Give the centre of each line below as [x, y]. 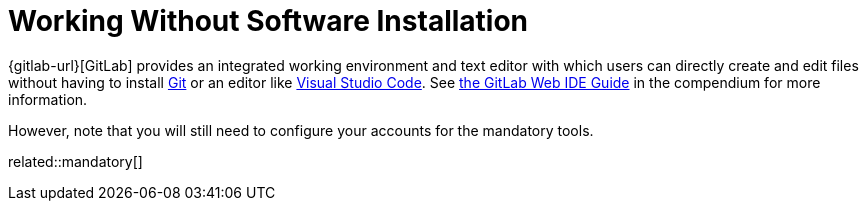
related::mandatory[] [75, 161]
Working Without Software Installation [268, 21]
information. [48, 99]
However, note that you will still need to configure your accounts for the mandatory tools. [301, 130]
